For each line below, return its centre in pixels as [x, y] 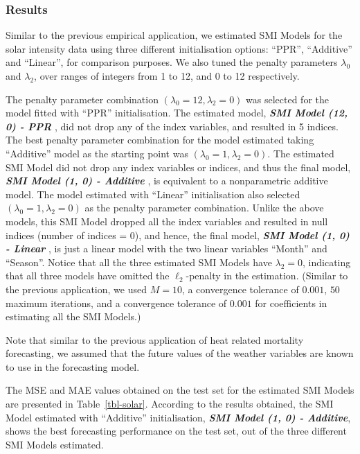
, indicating [327, 262]
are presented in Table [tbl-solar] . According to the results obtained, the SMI [170, 404]
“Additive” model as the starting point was [97, 153]
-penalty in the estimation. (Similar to [267, 276]
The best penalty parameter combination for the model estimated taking [160, 140]
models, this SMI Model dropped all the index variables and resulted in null [167, 221]
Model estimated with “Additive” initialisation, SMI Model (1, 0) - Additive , [178, 417]
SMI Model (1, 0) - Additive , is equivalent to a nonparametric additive [167, 181]
